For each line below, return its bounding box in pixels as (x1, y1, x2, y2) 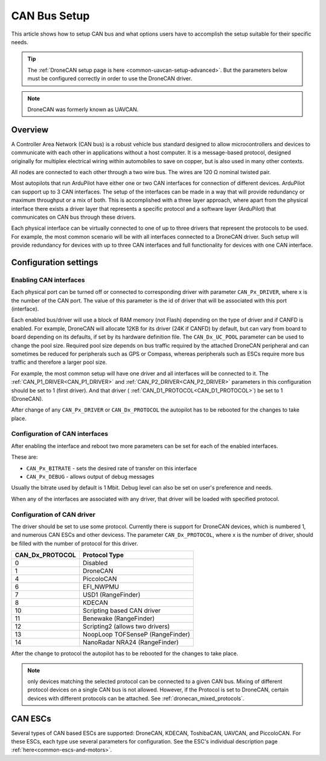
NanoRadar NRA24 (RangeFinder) (82, 638, 179, 647)
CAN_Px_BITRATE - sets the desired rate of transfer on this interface (26, 464, 197, 471)
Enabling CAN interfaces (11, 276, 85, 284)
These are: (11, 453, 39, 461)
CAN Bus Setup (11, 9, 90, 22)
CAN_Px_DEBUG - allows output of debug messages (26, 473, 155, 481)
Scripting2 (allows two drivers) (82, 623, 170, 631)
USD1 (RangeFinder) (82, 591, 141, 599)
